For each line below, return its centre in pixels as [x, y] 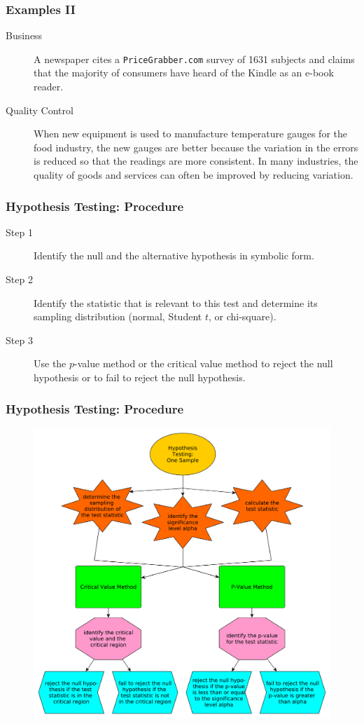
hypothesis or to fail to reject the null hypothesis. [140, 377]
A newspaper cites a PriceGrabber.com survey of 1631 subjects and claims [194, 59]
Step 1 [19, 232]
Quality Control [40, 110]
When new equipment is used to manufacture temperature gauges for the [190, 134]
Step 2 [19, 279]
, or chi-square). [242, 316]
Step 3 [19, 340]
